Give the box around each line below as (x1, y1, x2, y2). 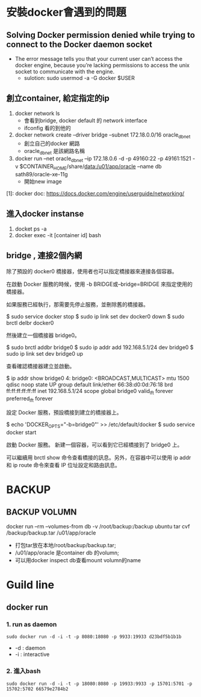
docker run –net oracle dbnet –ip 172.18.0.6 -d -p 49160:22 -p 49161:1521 (14, 155, 191, 164)
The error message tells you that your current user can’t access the (14, 55, 182, 62)
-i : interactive (14, 651, 50, 658)
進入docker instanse (6, 209, 84, 219)
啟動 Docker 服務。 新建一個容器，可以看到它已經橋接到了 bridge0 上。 (6, 441, 183, 448)
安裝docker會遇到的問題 (6, 5, 126, 19)
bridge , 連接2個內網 (6, 250, 82, 261)
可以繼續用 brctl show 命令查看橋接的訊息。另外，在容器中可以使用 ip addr (6, 454, 191, 461)
